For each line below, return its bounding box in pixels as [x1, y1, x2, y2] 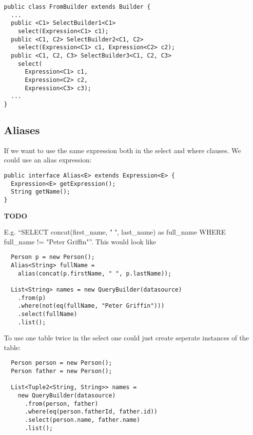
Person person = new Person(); [11, 359, 112, 367]
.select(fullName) [18, 310, 78, 317]
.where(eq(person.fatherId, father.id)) [24, 408, 157, 415]
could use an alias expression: [4, 155, 92, 165]
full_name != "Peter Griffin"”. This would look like [4, 236, 156, 246]
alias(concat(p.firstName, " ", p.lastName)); [18, 270, 172, 277]
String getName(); [11, 188, 71, 196]
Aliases [4, 122, 40, 137]
